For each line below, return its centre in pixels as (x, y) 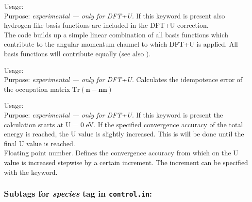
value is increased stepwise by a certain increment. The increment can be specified (126, 162)
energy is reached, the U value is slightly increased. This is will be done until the (124, 134)
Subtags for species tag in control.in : (78, 194)
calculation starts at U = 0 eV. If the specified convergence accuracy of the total (124, 124)
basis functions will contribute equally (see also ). (77, 53)
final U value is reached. (40, 143)
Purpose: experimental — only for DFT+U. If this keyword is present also (115, 15)
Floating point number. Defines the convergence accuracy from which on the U (121, 153)
